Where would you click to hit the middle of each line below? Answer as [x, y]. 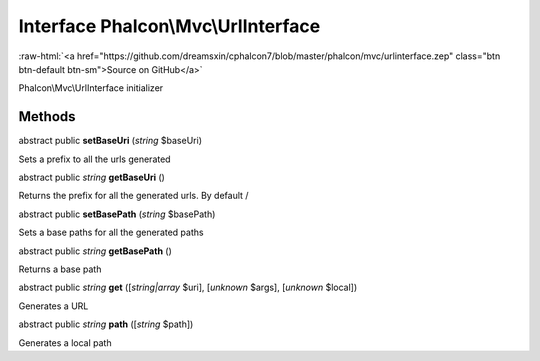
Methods [47, 116]
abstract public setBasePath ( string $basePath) [117, 214]
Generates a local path [65, 342]
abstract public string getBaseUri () [91, 177]
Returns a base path [60, 269]
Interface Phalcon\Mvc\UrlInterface [169, 26]
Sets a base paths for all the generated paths [111, 232]
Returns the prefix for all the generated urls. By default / [133, 196]
